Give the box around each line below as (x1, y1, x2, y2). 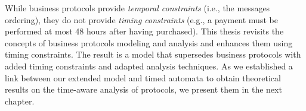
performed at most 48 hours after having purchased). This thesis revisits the (5, 25, 284, 37)
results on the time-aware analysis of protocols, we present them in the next (5, 83, 282, 96)
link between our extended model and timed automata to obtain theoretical (5, 71, 281, 84)
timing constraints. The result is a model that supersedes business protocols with (5, 48, 301, 61)
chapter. (5, 94, 35, 107)
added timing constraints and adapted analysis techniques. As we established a (5, 59, 293, 72)
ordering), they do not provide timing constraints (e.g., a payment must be (5, 13, 278, 26)
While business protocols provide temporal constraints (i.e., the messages (5, 2, 270, 14)
